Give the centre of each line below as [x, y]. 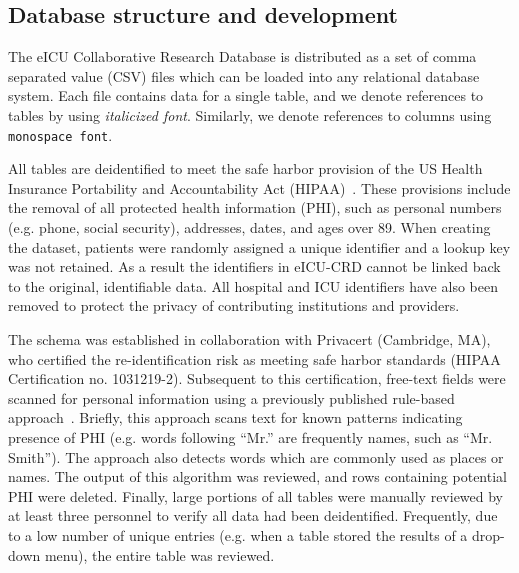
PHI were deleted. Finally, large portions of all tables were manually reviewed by [256, 495]
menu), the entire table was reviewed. [159, 554]
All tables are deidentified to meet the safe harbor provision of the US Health [245, 168]
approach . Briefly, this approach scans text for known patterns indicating [235, 417]
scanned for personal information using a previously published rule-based [231, 397]
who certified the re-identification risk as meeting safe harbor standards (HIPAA [254, 358]
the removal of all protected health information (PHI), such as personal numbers [255, 207]
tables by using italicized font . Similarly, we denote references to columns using [250, 114]
